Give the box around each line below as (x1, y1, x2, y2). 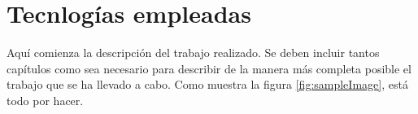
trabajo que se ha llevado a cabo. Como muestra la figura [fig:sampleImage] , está (7, 76, 408, 93)
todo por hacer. (7, 91, 84, 108)
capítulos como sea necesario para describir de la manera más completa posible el (7, 59, 411, 77)
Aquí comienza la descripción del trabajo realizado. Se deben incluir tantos (7, 44, 380, 61)
